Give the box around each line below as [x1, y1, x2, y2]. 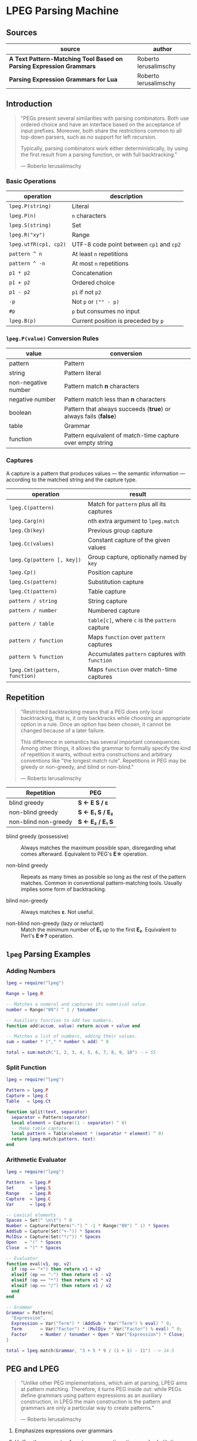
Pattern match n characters [64, 382, 140, 390]
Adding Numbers [6, 967, 56, 975]
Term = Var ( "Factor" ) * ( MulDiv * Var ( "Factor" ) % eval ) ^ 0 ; [11, 1326, 182, 1332]
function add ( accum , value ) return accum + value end [6, 1023, 141, 1029]
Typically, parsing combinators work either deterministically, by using [20, 145, 188, 152]
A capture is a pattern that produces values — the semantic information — [6, 470, 186, 477]
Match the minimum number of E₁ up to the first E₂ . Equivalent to [21, 926, 177, 933]
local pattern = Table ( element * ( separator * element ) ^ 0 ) [11, 1131, 164, 1137]
